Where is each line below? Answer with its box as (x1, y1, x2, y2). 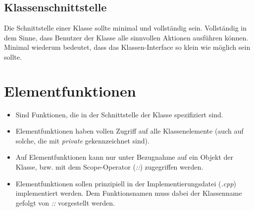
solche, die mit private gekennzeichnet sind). (15, 135, 150, 145)
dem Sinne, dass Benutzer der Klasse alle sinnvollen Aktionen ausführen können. (4, 32, 249, 42)
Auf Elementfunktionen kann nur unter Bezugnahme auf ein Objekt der (15, 152, 234, 162)
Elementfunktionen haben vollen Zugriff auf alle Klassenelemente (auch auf (15, 126, 244, 136)
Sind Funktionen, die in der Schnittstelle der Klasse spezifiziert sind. (15, 109, 223, 119)
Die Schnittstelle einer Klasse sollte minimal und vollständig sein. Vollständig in (4, 23, 247, 33)
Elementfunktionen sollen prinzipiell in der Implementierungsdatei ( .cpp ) (15, 178, 236, 188)
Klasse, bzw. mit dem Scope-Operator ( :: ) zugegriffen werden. (15, 162, 203, 172)
